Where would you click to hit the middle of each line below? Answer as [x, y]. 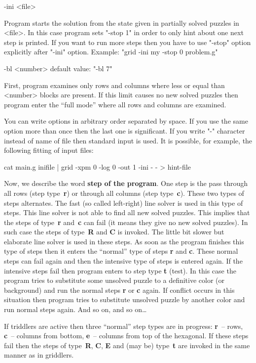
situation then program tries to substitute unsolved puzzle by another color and [125, 299]
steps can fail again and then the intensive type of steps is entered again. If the [123, 261]
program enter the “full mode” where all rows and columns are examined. [115, 104]
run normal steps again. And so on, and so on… [75, 309]
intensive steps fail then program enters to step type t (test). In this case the [120, 270]
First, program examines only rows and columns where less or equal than [114, 85]
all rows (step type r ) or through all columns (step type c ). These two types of [124, 193]
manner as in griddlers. [39, 355]
